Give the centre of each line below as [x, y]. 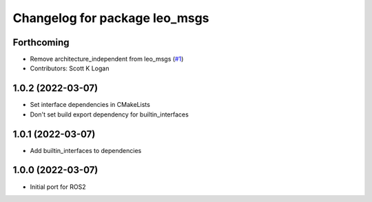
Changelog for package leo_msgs [111, 18]
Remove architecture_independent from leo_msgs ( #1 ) [107, 59]
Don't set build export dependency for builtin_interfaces [109, 114]
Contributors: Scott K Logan [70, 68]
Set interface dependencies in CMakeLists [90, 105]
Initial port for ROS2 [58, 187]
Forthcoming [41, 42]
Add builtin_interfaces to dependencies [86, 150]
